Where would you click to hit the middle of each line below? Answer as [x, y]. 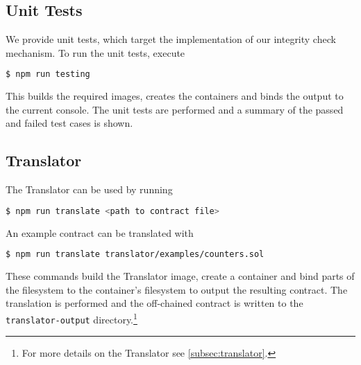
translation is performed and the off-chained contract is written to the [154, 303]
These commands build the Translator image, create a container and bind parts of [180, 276]
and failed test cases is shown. [69, 123]
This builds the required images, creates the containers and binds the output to [175, 96]
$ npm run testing [48, 74]
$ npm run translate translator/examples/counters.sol [135, 255]
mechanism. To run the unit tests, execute [95, 52]
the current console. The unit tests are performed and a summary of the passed [175, 109]
